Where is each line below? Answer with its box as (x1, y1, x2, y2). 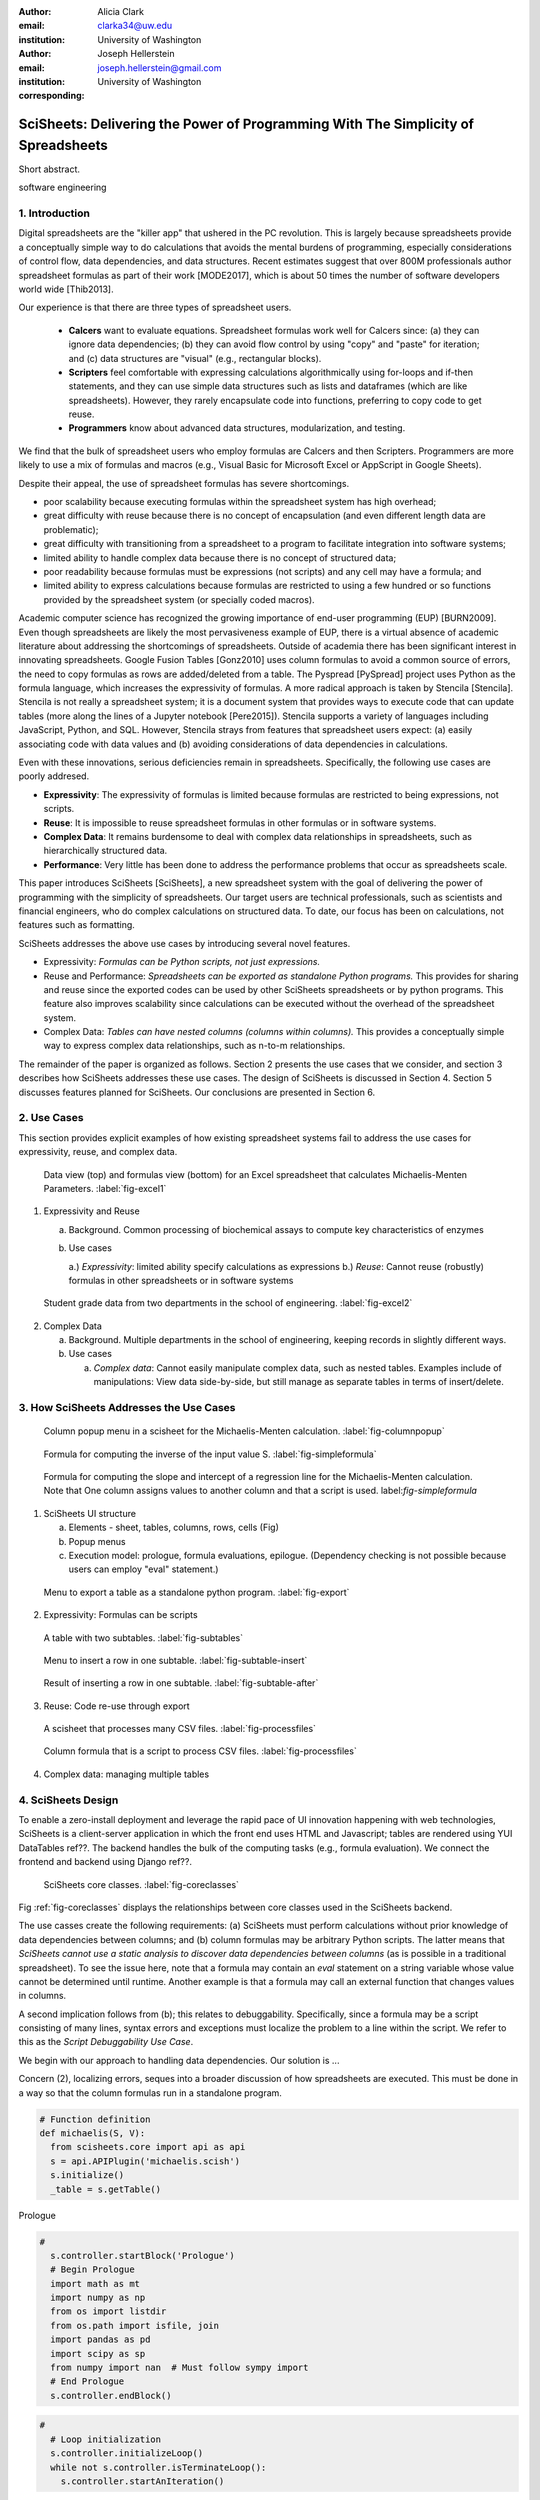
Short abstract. (18, 163, 80, 175)
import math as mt (50, 2278, 140, 2289)
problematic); (43, 523, 99, 535)
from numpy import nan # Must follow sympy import (50, 2362, 309, 2374)
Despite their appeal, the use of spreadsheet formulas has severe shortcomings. (18, 477, 350, 489)
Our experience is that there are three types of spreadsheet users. (18, 301, 292, 314)
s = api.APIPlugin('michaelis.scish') (50, 2155, 240, 2167)
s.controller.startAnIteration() (60, 2475, 225, 2487)
